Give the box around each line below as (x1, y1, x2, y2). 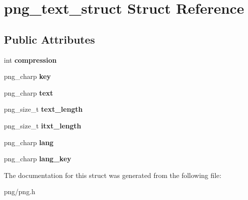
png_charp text (4, 87, 54, 98)
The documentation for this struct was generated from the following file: (4, 170, 221, 180)
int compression (4, 54, 57, 65)
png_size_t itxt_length (4, 120, 82, 130)
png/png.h (4, 186, 35, 197)
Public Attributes (4, 31, 95, 47)
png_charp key (4, 71, 51, 81)
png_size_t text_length (4, 104, 83, 114)
